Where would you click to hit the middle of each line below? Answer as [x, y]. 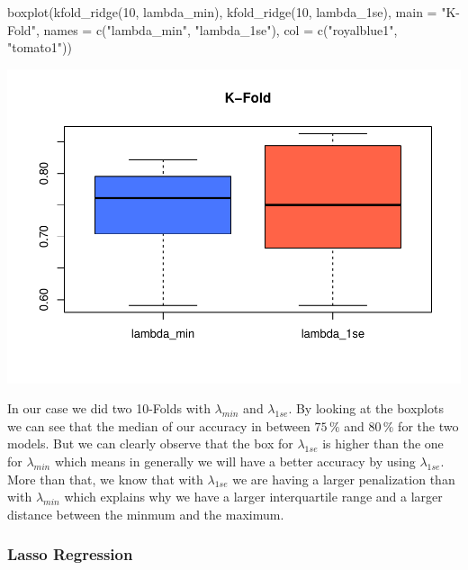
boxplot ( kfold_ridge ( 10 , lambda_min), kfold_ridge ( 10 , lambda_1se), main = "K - [234, 12]
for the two [428, 425]
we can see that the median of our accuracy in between [159, 425]
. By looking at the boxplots [366, 408]
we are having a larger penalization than [344, 479]
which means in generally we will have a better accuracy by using [235, 461]
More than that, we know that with [105, 479]
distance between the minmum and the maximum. [146, 514]
